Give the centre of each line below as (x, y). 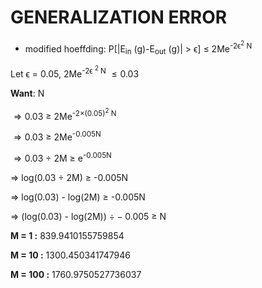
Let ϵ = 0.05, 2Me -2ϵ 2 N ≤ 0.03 (75, 72)
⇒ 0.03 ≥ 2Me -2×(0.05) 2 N (65, 114)
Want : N (27, 93)
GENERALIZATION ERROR (119, 17)
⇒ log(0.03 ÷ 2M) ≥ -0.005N (69, 177)
